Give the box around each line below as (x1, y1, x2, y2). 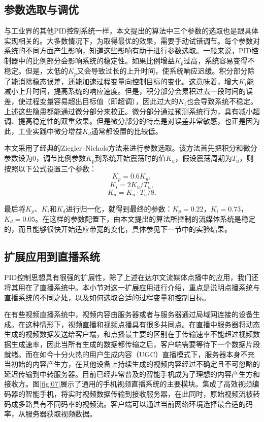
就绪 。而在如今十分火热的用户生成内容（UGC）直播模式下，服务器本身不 (4, 348, 248, 359)
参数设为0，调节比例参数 (4, 153, 86, 163)
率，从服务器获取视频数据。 (4, 408, 96, 419)
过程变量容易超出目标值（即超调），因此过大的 (25, 96, 178, 107)
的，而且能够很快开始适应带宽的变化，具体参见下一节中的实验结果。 (4, 223, 232, 234)
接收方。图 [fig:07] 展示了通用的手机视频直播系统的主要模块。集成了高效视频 (4, 378, 252, 389)
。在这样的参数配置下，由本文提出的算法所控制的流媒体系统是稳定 (35, 214, 256, 224)
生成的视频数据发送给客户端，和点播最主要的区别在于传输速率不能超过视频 (4, 329, 253, 339)
